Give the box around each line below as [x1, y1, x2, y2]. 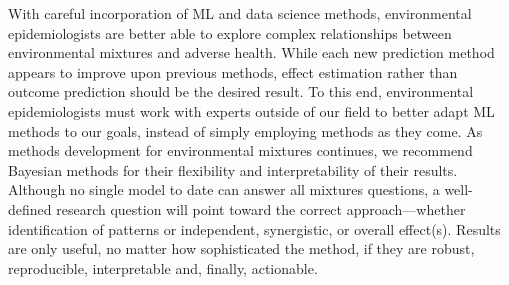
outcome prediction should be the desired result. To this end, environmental [8, 81, 474, 102]
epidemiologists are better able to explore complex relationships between [8, 22, 452, 43]
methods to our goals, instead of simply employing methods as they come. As [8, 120, 483, 141]
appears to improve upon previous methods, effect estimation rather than [8, 61, 458, 82]
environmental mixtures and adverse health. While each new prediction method [8, 42, 495, 63]
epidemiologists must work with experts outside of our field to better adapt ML [8, 100, 495, 121]
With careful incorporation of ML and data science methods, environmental [8, 3, 472, 23]
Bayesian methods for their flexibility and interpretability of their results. [8, 159, 458, 180]
